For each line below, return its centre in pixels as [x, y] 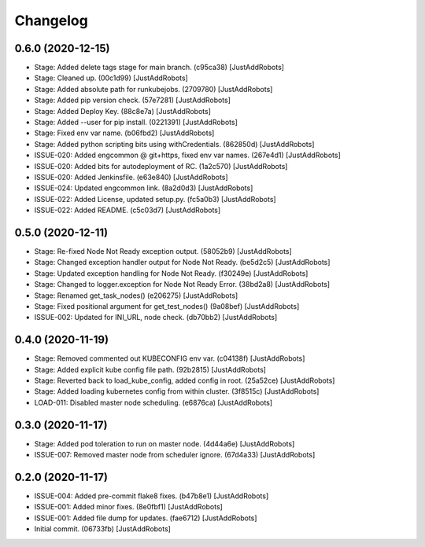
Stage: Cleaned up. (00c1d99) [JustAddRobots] [111, 78]
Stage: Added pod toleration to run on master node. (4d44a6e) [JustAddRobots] [164, 443]
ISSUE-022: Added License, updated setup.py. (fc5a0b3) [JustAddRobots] [155, 199]
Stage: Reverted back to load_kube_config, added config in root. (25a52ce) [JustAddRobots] [185, 380]
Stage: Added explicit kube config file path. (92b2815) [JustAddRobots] [150, 369]
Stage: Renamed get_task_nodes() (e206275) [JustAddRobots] [136, 296]
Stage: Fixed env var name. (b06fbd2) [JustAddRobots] [124, 133]
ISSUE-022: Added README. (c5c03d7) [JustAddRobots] [128, 210]
